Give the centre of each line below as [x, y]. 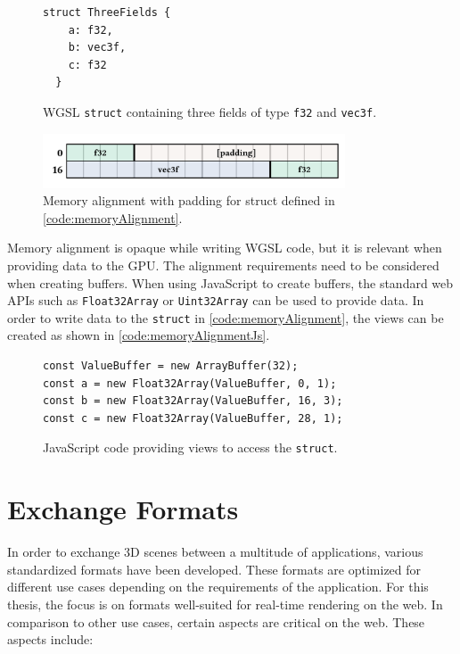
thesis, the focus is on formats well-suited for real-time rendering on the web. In [225, 604]
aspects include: [50, 639]
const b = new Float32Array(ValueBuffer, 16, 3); [193, 401]
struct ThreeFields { [107, 12]
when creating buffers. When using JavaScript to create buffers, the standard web [230, 282]
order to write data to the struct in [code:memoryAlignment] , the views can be [226, 317]
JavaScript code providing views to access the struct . [190, 447]
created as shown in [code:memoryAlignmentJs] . [139, 335]
